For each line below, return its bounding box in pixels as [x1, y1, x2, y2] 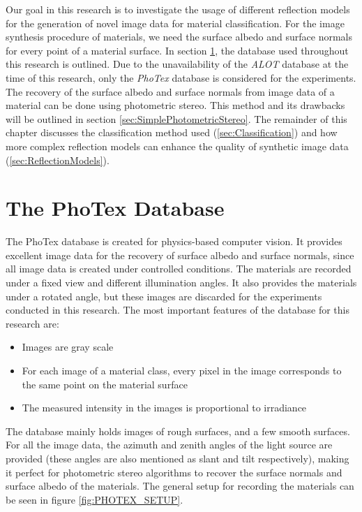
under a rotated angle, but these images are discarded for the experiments [6, 288, 322, 303]
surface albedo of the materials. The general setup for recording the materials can [6, 478, 354, 493]
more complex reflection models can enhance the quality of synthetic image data [6, 138, 349, 153]
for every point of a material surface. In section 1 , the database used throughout [6, 43, 349, 57]
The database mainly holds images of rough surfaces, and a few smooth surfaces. [6, 423, 350, 438]
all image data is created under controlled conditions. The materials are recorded [6, 261, 352, 276]
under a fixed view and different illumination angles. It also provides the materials [6, 275, 357, 290]
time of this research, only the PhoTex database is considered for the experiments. [6, 70, 356, 85]
